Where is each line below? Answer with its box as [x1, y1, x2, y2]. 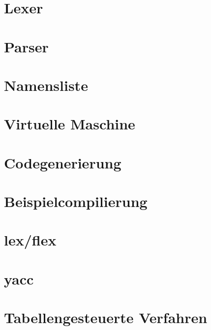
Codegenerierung [4, 152, 121, 172]
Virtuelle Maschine [4, 114, 135, 134]
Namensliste [4, 75, 88, 95]
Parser [4, 36, 49, 56]
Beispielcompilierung [4, 191, 148, 211]
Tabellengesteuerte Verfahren [4, 307, 208, 328]
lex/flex [4, 230, 57, 250]
